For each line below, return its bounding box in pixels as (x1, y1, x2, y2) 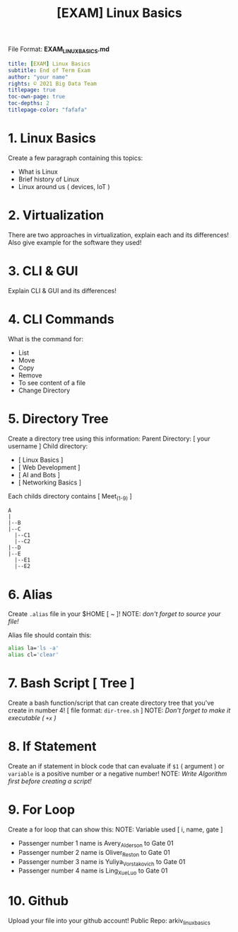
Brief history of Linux (18, 175, 80, 183)
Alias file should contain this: (8, 631, 92, 640)
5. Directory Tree (8, 411, 109, 426)
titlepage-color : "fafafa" (8, 106, 88, 114)
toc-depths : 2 (8, 100, 50, 107)
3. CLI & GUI (8, 263, 78, 279)
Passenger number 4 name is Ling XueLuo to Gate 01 (18, 866, 168, 877)
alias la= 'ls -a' (8, 644, 59, 652)
